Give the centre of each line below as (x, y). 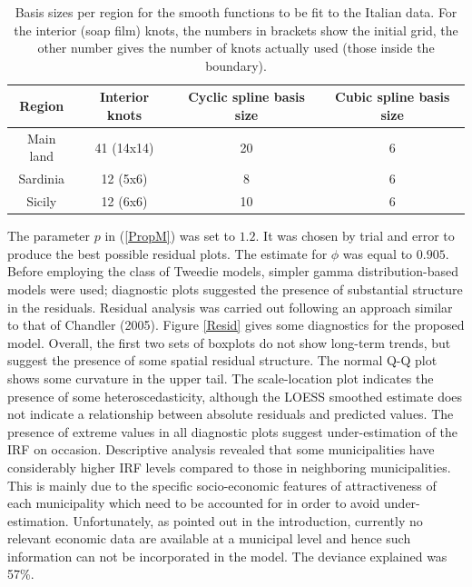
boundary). (236, 65)
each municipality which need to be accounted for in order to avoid (194, 503)
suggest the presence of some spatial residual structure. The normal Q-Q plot (222, 360)
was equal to (378, 253)
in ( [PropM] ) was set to (170, 236)
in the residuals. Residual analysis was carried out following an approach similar (230, 307)
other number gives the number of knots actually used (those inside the (236, 48)
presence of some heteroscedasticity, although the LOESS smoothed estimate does (235, 396)
